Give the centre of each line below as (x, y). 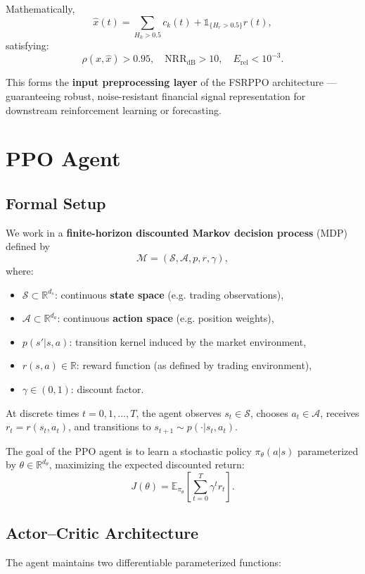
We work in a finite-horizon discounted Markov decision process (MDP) (177, 232)
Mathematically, (40, 8)
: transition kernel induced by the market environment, (188, 341)
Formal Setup (56, 202)
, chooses (269, 412)
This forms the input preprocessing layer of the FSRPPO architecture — (171, 82)
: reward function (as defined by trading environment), (194, 365)
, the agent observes (179, 412)
